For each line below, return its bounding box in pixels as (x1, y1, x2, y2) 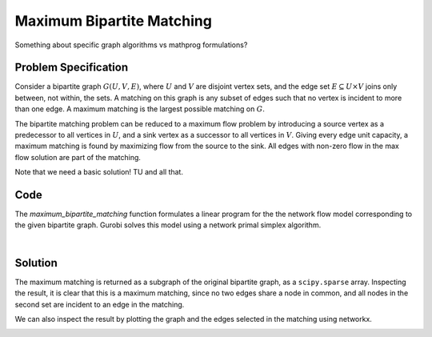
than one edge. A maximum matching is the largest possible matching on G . (14, 104, 266, 114)
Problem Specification (14, 61, 128, 74)
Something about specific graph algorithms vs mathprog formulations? (14, 40, 248, 50)
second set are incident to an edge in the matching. (14, 299, 185, 309)
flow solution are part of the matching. (14, 152, 142, 162)
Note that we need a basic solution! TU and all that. (14, 167, 184, 177)
